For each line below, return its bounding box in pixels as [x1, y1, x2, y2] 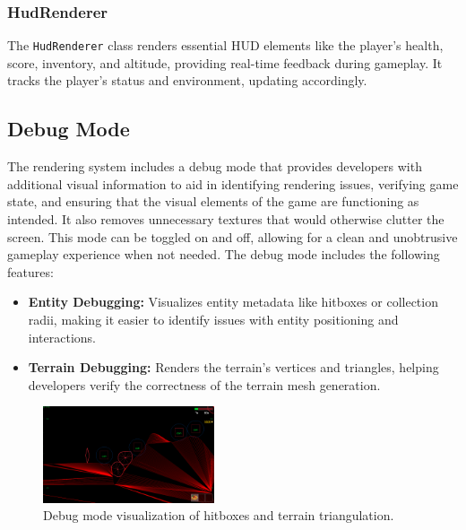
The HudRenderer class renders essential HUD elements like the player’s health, [7, 36, 444, 55]
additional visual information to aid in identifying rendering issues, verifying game [7, 174, 459, 193]
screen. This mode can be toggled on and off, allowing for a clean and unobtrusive [7, 227, 458, 246]
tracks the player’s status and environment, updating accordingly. [7, 71, 367, 90]
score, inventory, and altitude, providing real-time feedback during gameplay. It [7, 53, 443, 72]
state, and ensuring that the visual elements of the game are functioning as [7, 192, 419, 211]
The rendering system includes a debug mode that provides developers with [7, 157, 422, 176]
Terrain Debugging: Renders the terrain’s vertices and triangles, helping [28, 358, 439, 377]
